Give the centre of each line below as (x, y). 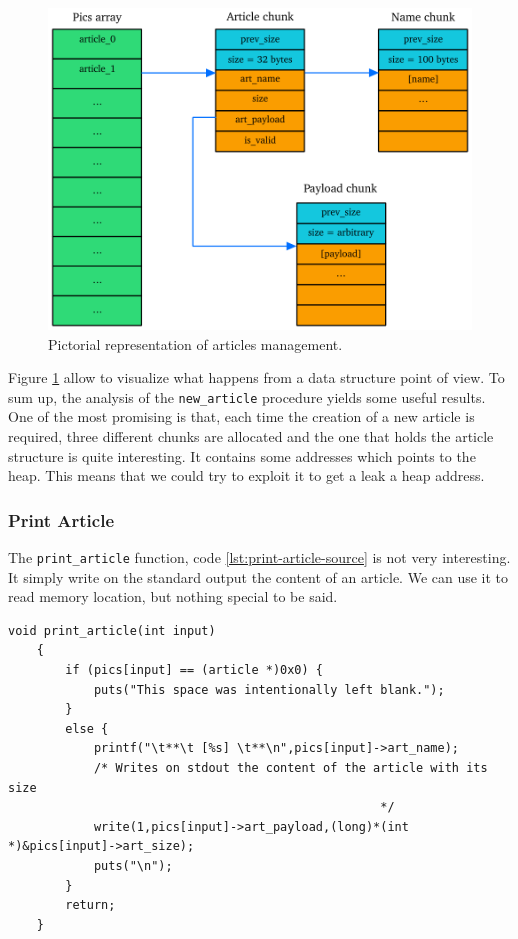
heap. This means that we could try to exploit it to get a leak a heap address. (246, 475)
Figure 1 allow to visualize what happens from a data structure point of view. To (256, 377)
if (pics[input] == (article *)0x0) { (194, 670)
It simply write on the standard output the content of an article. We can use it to (258, 576)
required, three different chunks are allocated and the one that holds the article (251, 436)
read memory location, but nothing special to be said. (173, 596)
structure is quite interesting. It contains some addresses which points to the (242, 455)
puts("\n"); (133, 865)
